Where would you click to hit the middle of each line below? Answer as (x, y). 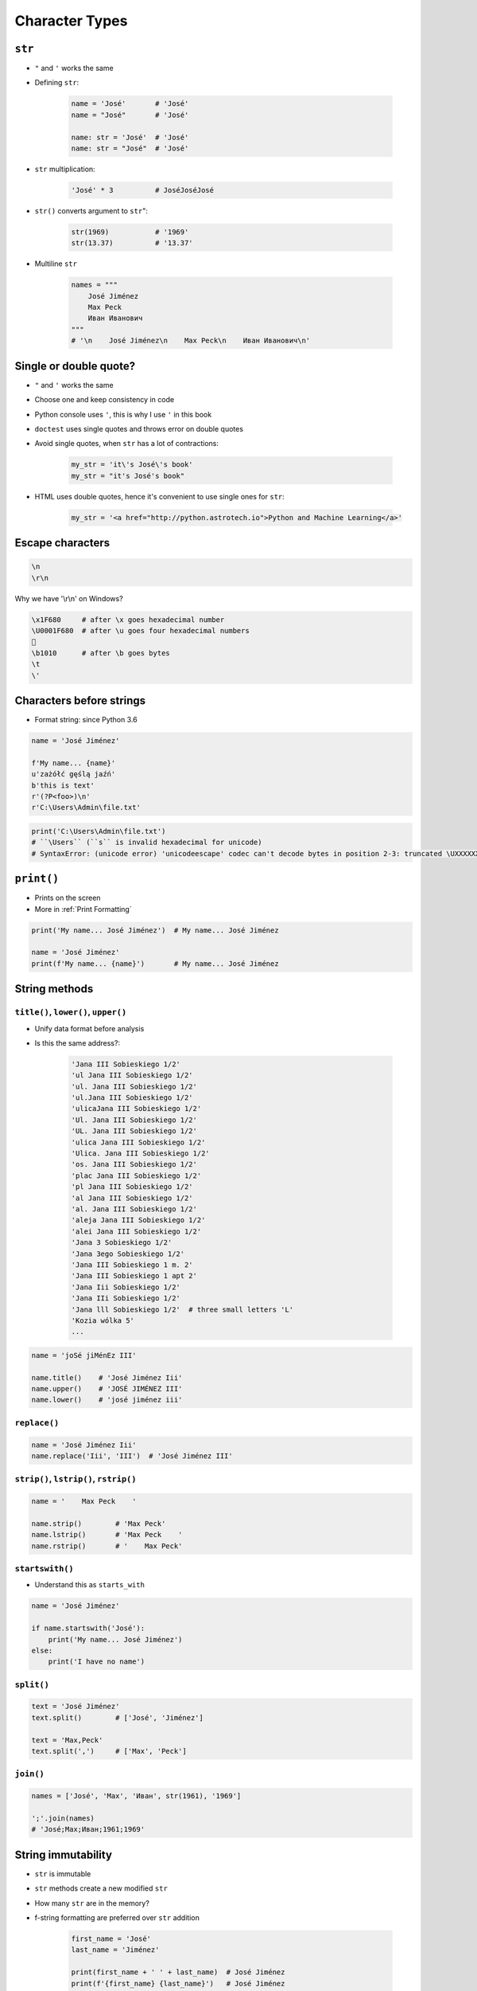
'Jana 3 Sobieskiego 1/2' (122, 1243)
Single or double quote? (75, 366)
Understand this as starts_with (89, 1585)
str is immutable (63, 1874)
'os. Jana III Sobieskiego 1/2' (134, 1164)
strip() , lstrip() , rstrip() (76, 1479)
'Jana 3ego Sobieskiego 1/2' (128, 1254)
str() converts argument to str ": (91, 210)
